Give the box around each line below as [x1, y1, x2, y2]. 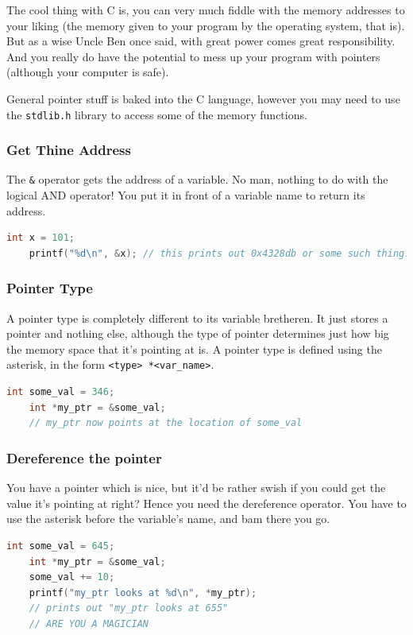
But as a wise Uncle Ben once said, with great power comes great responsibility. [6, 33, 396, 49]
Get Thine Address [6, 140, 131, 160]
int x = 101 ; [6, 232, 75, 244]
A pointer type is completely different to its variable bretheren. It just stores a [6, 309, 388, 326]
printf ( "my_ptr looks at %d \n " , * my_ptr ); [29, 587, 257, 598]
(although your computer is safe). [6, 64, 169, 80]
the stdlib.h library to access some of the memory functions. [6, 106, 307, 122]
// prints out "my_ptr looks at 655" [29, 602, 229, 614]
